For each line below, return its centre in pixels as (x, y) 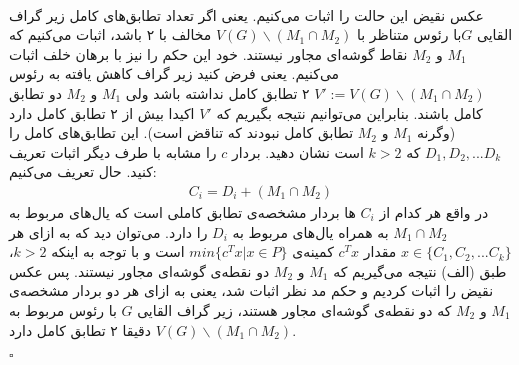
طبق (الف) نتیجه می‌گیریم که (420, 270)
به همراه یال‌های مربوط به (310, 231)
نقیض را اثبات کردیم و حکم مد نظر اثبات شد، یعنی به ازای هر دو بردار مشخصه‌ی (251, 290)
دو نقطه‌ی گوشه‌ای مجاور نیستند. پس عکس (139, 270)
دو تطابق (35, 92)
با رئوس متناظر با (409, 34)
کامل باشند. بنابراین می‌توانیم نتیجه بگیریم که (349, 112)
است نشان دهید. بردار (298, 151)
